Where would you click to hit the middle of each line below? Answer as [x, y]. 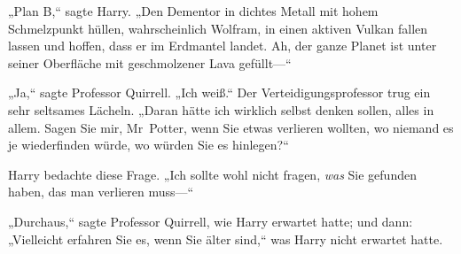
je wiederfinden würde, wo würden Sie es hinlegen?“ [148, 145]
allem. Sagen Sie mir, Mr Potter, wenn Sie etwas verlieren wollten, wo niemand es [231, 127]
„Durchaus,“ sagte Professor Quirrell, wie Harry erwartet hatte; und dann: [211, 221]
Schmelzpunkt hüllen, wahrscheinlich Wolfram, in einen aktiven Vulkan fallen [218, 28]
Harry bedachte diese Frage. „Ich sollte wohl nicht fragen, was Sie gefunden [212, 174]
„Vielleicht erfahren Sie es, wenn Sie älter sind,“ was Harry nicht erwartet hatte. [226, 239]
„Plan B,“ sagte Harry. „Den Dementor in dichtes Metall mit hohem [193, 11]
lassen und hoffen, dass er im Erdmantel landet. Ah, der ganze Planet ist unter [223, 46]
